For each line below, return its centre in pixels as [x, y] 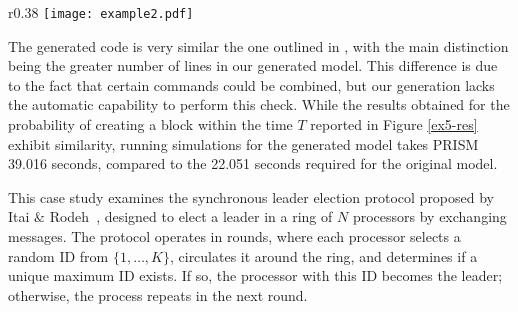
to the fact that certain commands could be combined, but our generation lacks [251, 84]
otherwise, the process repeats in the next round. [158, 294]
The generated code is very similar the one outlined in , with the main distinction [258, 45]
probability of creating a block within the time [150, 124]
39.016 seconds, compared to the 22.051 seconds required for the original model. [253, 163]
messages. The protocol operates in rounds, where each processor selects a [234, 236]
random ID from [58, 255]
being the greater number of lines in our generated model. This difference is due [253, 65]
